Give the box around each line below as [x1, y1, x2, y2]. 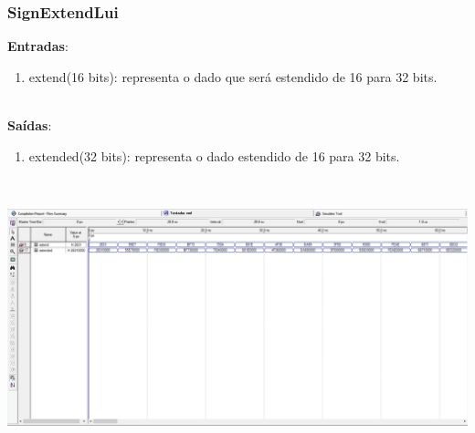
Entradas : [7, 36, 69, 56]
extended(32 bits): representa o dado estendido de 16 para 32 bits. [28, 146, 400, 165]
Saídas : [7, 116, 52, 134]
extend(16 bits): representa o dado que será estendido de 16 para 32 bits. [28, 67, 438, 86]
